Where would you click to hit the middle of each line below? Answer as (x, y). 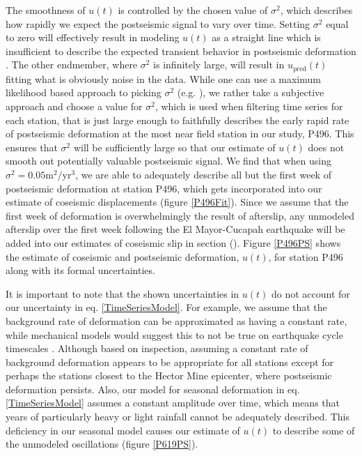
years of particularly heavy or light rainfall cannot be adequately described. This (178, 417)
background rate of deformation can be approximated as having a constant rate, (176, 320)
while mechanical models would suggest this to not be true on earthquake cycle (174, 334)
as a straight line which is (266, 37)
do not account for (311, 293)
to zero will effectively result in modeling (93, 37)
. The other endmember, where (72, 64)
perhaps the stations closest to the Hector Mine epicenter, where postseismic (169, 375)
